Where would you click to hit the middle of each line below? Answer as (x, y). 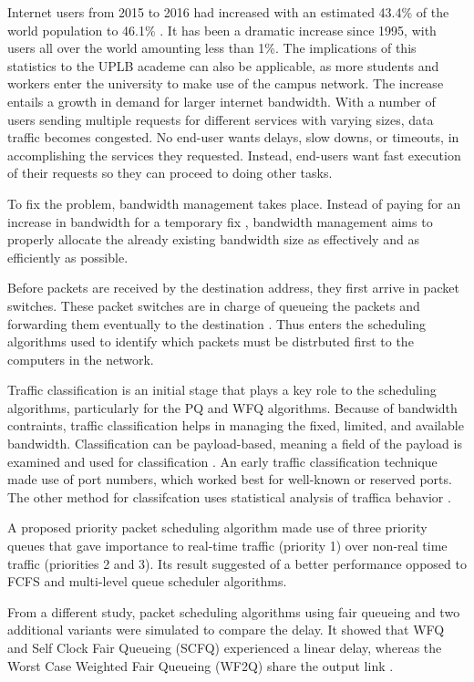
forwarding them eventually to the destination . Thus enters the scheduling (216, 323)
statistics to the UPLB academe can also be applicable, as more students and (223, 65)
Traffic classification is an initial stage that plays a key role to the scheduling (222, 390)
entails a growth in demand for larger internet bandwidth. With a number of (222, 101)
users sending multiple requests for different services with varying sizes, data (221, 119)
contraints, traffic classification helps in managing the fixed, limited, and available (236, 425)
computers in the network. (81, 359)
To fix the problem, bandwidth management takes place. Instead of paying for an (234, 203)
